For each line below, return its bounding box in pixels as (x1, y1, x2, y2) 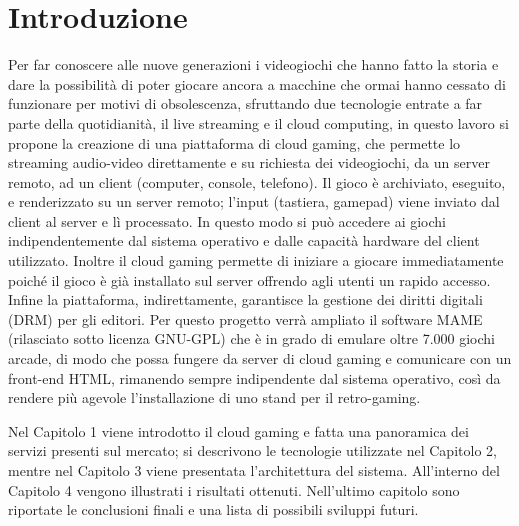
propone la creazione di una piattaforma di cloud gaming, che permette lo (8, 132, 461, 153)
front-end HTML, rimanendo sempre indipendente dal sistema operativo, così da (8, 367, 501, 388)
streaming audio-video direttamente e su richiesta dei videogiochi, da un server (8, 152, 490, 173)
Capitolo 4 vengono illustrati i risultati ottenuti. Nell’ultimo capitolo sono (8, 479, 460, 500)
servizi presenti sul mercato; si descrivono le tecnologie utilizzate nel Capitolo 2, (8, 440, 497, 461)
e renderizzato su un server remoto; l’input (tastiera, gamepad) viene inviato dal (8, 191, 500, 212)
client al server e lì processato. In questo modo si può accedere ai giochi (8, 210, 446, 231)
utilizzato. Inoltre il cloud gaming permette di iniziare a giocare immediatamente (8, 250, 504, 271)
